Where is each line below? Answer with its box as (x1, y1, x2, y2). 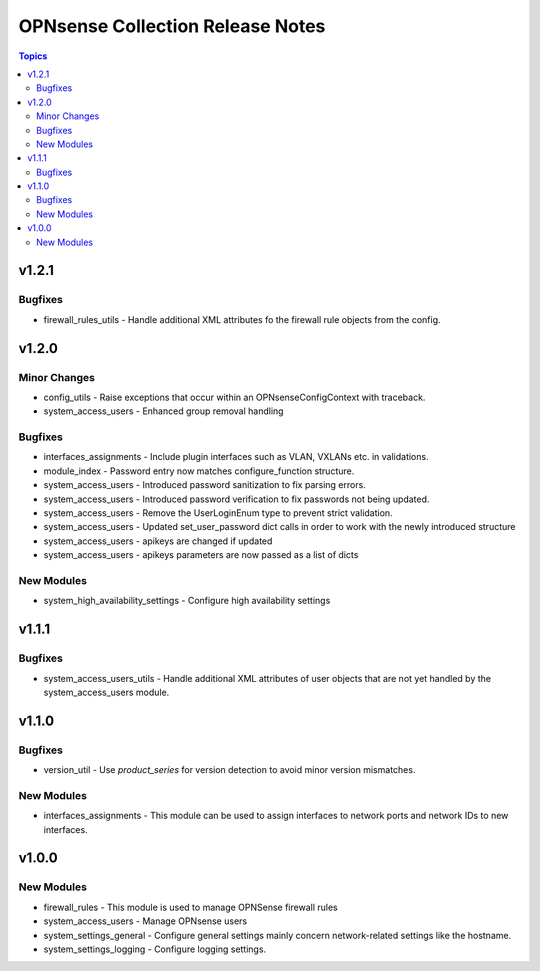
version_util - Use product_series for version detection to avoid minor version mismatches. (43, 764, 416, 776)
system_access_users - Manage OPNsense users (43, 915, 248, 927)
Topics (18, 50, 48, 62)
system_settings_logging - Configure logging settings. (43, 943, 267, 955)
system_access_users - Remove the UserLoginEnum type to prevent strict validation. (43, 507, 394, 519)
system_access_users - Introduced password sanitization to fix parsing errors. (43, 479, 367, 491)
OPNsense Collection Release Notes (18, 15, 326, 37)
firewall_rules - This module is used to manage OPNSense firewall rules (43, 901, 339, 913)
